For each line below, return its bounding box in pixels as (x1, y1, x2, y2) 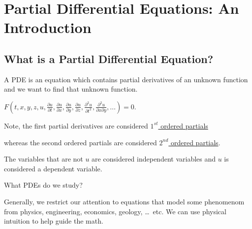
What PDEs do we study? (4, 180, 83, 190)
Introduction (4, 17, 92, 37)
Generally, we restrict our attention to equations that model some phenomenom (4, 196, 245, 206)
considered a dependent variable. (4, 163, 102, 173)
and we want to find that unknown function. (4, 84, 138, 94)
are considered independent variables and (92, 154, 216, 164)
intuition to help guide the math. (4, 216, 103, 226)
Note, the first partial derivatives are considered (4, 120, 148, 131)
